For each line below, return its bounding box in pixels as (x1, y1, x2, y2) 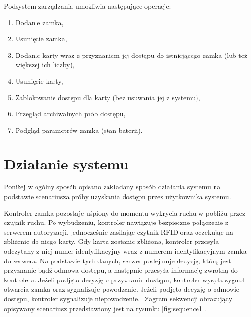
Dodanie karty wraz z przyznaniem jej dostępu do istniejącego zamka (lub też (15, 50, 248, 60)
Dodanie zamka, (15, 17, 64, 27)
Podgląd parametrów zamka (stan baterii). (15, 125, 143, 135)
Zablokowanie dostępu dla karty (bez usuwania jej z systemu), (15, 92, 200, 102)
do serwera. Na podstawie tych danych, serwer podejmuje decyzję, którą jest (4, 255, 231, 265)
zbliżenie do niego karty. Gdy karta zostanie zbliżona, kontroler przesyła (4, 236, 219, 246)
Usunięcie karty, (15, 75, 63, 86)
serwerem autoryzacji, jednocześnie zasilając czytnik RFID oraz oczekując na (4, 226, 233, 237)
